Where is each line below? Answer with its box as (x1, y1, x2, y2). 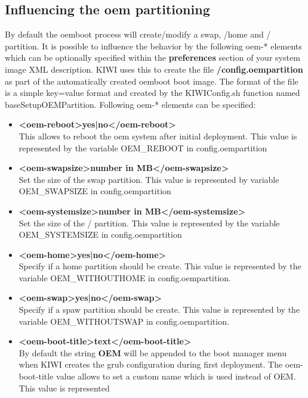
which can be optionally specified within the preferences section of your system (5, 51, 300, 64)
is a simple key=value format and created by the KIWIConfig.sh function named (5, 86, 300, 99)
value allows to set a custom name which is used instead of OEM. (56, 370, 296, 383)
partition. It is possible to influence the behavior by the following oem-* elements (5, 39, 302, 52)
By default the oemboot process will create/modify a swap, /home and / (5, 28, 271, 41)
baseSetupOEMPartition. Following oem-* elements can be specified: (5, 98, 256, 110)
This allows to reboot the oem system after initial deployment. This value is (19, 129, 297, 142)
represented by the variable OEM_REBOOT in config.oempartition (19, 141, 267, 154)
